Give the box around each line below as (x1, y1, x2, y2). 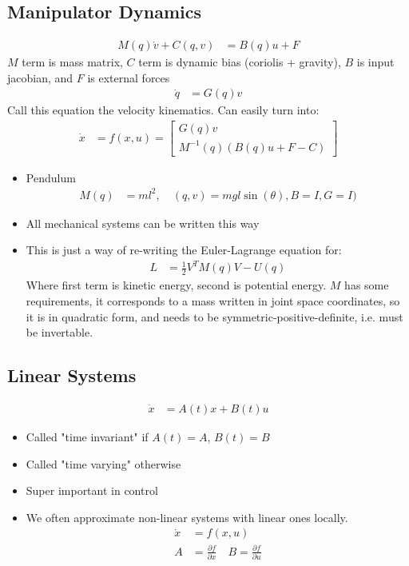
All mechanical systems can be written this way (26, 214, 260, 231)
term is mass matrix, (22, 54, 123, 70)
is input (356, 54, 395, 70)
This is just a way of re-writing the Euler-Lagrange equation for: (26, 241, 342, 258)
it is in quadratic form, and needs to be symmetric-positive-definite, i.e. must (26, 308, 403, 325)
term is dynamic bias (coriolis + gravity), (138, 54, 341, 70)
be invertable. (26, 324, 93, 341)
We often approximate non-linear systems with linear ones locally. (26, 508, 348, 525)
